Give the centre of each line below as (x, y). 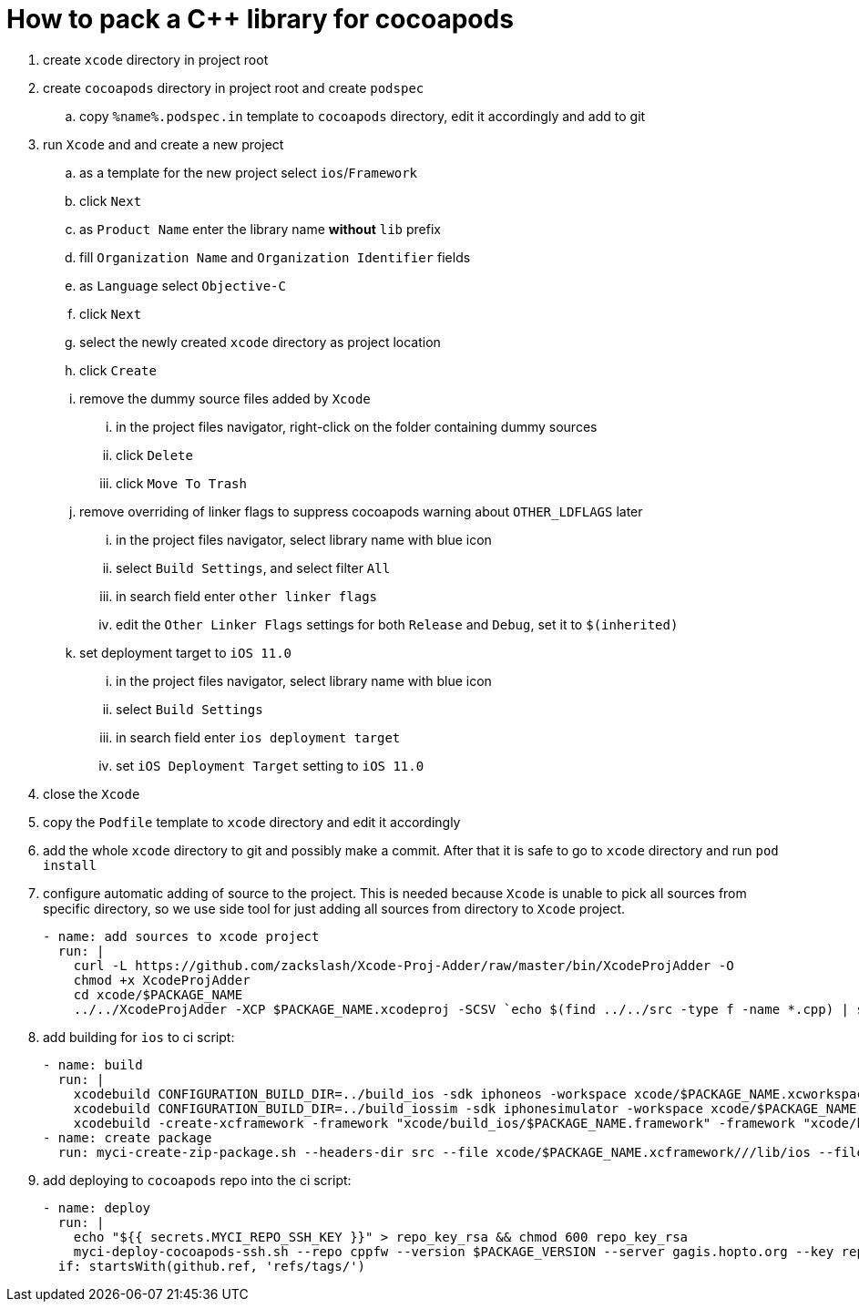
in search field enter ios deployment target (258, 737)
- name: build (93, 1064)
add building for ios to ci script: (139, 1037)
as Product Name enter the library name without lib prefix (260, 229)
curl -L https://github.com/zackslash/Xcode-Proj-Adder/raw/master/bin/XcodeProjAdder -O (404, 965)
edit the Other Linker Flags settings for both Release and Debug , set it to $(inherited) (397, 624)
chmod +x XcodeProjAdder (162, 980)
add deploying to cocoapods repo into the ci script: (197, 1180)
